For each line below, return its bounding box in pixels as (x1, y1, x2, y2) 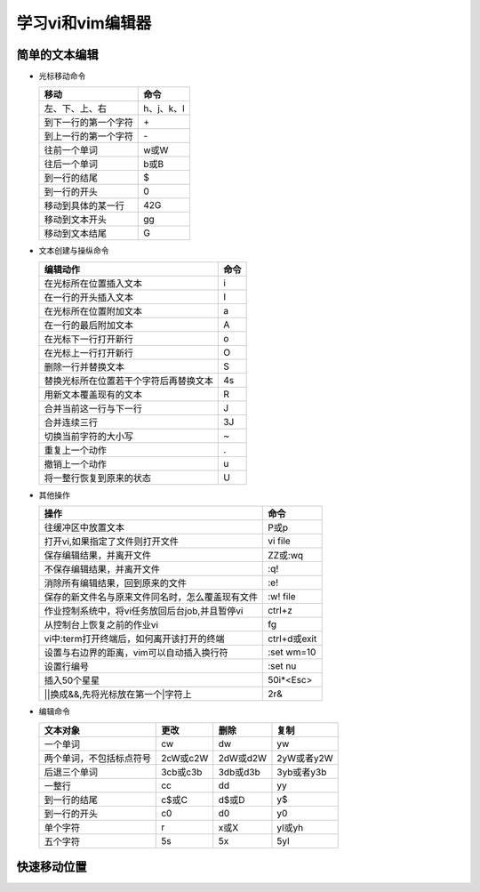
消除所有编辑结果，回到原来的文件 (44, 577, 187, 590)
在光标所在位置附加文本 (44, 305, 142, 317)
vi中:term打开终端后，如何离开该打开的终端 (44, 632, 225, 645)
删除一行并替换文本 (44, 360, 124, 373)
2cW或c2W (161, 751, 209, 764)
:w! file (268, 591, 297, 603)
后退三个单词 (44, 766, 98, 778)
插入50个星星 (44, 674, 100, 687)
